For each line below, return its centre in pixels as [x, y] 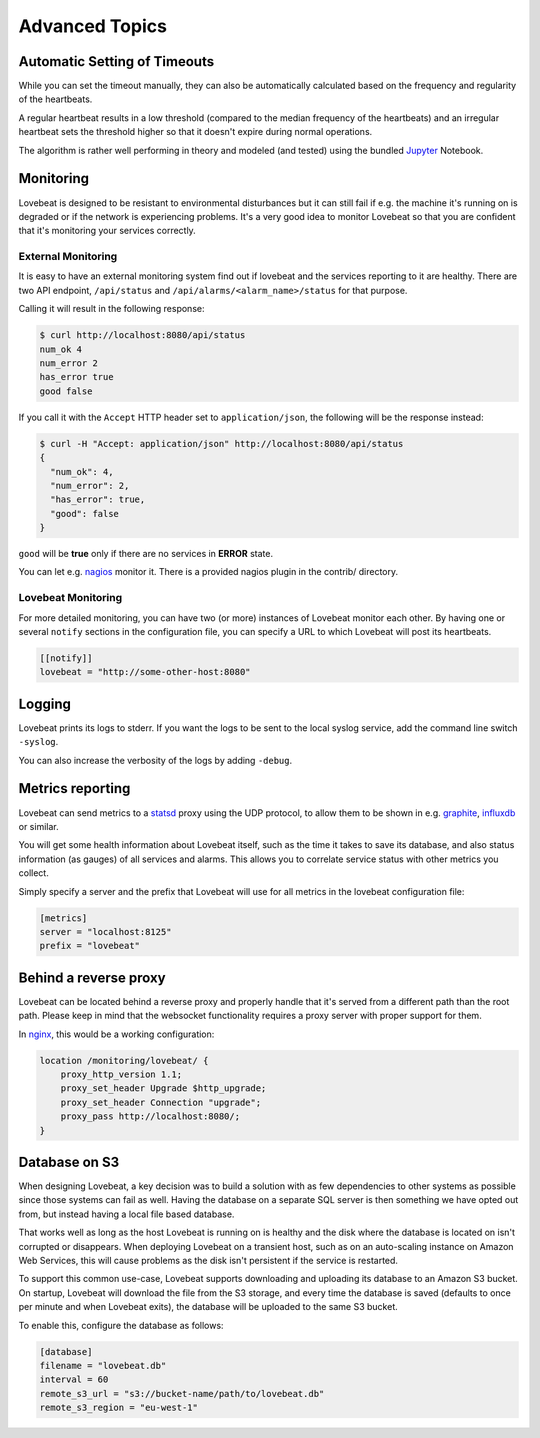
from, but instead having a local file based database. [126, 1214]
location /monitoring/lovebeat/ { [124, 1060]
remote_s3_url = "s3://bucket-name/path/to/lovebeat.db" [182, 1393]
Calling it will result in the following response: [111, 309]
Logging [45, 703]
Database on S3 [69, 1161]
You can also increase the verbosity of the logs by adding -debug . [155, 760]
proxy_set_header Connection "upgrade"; [161, 1102]
